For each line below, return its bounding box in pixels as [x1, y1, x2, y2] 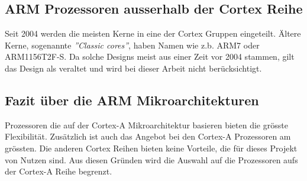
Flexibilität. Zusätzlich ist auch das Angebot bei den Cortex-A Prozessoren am [5, 130, 291, 143]
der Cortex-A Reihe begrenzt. [5, 165, 112, 177]
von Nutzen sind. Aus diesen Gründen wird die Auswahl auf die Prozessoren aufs [5, 153, 298, 166]
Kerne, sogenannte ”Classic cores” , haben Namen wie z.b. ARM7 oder [5, 38, 260, 51]
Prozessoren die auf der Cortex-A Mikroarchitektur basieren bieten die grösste [5, 118, 288, 131]
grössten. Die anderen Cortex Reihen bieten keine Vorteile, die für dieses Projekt [5, 141, 298, 154]
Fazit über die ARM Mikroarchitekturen [5, 90, 259, 109]
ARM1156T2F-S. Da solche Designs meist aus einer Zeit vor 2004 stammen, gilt [5, 50, 295, 63]
